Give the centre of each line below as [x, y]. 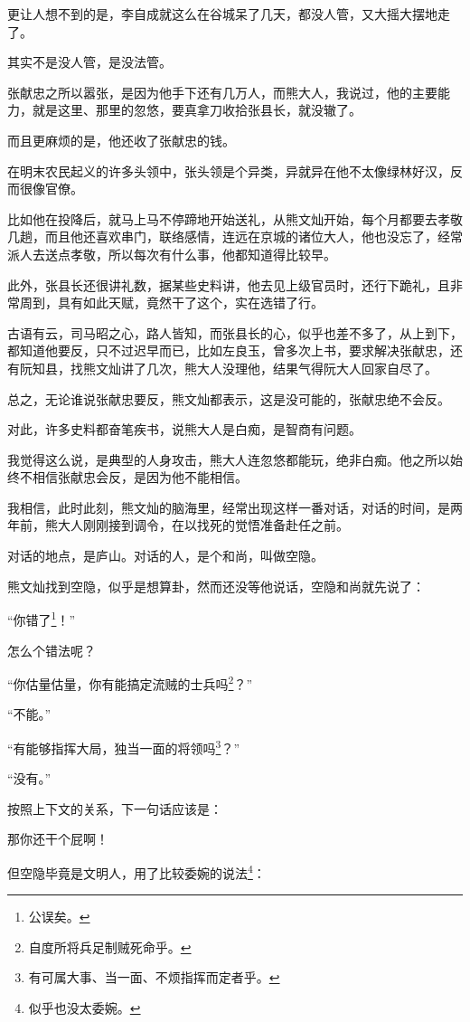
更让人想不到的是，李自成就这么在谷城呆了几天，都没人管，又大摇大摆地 [222, 14]
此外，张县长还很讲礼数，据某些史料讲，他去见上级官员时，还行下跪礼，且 [229, 284]
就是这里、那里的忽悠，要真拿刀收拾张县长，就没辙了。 [197, 110]
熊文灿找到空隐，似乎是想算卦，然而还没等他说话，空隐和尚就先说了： [216, 586]
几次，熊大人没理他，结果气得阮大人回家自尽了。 [291, 368]
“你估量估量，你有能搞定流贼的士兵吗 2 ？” [130, 682]
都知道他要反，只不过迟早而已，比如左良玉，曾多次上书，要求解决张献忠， [229, 350]
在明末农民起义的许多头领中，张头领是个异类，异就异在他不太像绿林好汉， [229, 170]
